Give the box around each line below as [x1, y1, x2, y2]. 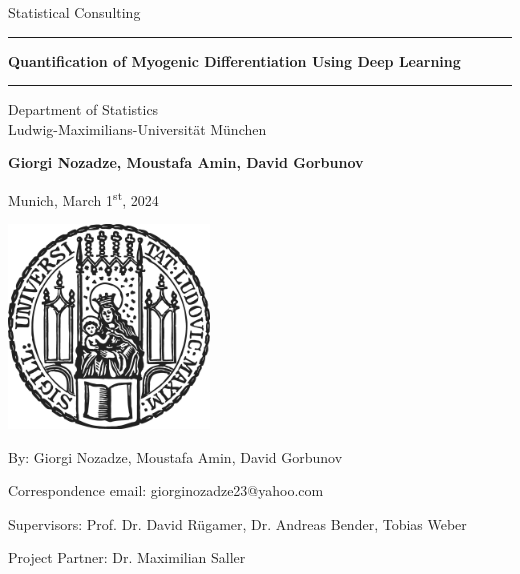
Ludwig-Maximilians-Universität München [8, 118, 267, 139]
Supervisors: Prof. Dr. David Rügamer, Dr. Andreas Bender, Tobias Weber [8, 513, 467, 534]
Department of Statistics [8, 99, 159, 120]
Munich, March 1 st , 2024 [8, 186, 159, 210]
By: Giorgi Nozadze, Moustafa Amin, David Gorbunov [8, 446, 343, 467]
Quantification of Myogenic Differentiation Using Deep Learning [8, 50, 461, 71]
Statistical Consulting [8, 2, 141, 22]
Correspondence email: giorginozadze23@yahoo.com [8, 480, 324, 501]
